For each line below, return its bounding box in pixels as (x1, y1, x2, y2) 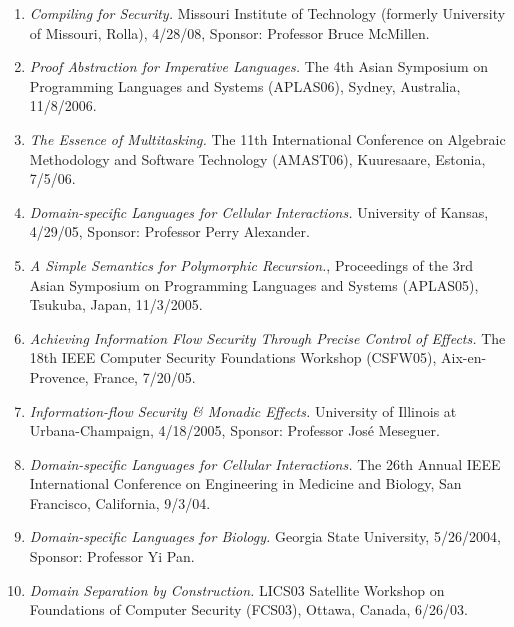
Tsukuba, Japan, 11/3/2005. (29, 294, 203, 315)
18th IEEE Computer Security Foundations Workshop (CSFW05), (29, 347, 437, 368)
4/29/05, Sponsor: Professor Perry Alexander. (29, 221, 310, 242)
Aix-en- (441, 347, 487, 368)
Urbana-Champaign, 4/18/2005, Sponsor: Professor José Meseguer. (29, 420, 440, 441)
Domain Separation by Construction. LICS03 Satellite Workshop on (29, 579, 445, 600)
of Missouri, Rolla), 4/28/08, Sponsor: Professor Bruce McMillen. (29, 22, 430, 43)
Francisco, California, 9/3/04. (29, 492, 211, 513)
